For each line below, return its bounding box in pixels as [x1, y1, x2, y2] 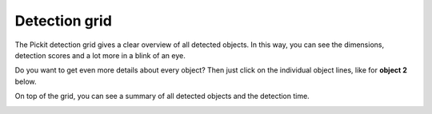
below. [14, 77, 37, 86]
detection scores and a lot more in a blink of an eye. [14, 50, 186, 60]
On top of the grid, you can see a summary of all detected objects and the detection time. [14, 92, 310, 101]
